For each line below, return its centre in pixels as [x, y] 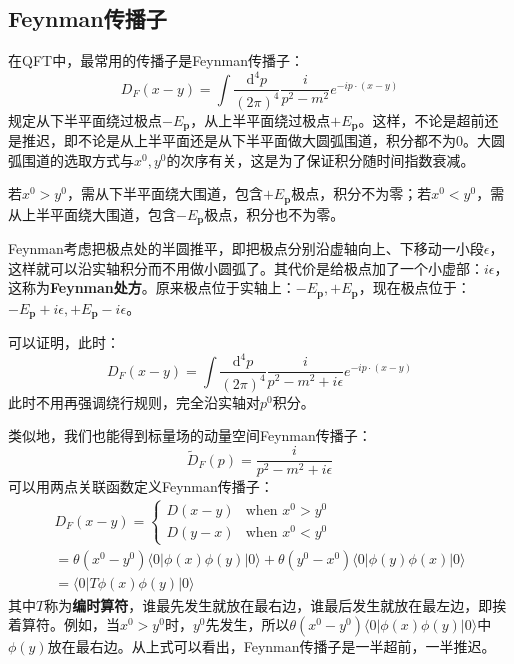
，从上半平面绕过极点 [260, 119]
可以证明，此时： [64, 342]
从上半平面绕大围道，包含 [92, 213]
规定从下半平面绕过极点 [85, 119]
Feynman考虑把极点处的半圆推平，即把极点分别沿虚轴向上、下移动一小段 [246, 248]
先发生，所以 [247, 624]
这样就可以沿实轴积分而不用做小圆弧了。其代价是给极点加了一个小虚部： [246, 267]
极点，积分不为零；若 [361, 193]
